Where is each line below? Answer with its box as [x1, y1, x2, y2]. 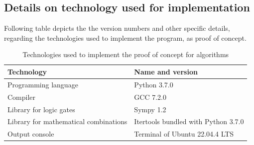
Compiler [7, 91, 36, 102]
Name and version [134, 66, 198, 76]
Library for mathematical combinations [7, 116, 127, 127]
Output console [7, 129, 54, 139]
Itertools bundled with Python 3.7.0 [134, 116, 244, 127]
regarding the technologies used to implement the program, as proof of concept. [4, 32, 247, 43]
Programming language [7, 79, 78, 89]
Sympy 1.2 [134, 104, 166, 114]
